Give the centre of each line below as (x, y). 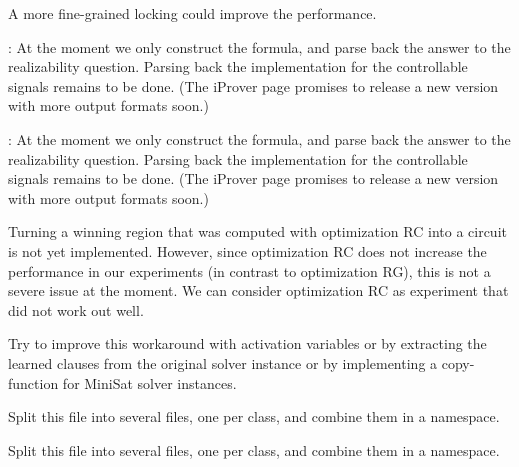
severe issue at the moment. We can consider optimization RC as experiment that (258, 290)
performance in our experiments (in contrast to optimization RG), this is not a (249, 270)
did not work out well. (76, 309)
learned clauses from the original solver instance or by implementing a (223, 362)
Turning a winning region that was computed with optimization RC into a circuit (257, 231)
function (33, 382)
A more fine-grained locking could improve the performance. (192, 13)
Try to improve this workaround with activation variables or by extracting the (247, 343)
